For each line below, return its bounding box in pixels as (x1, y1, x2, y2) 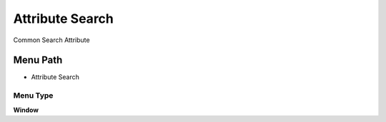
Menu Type (13, 91, 54, 101)
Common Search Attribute (13, 36, 90, 44)
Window (13, 106, 39, 114)
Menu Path (13, 54, 63, 66)
